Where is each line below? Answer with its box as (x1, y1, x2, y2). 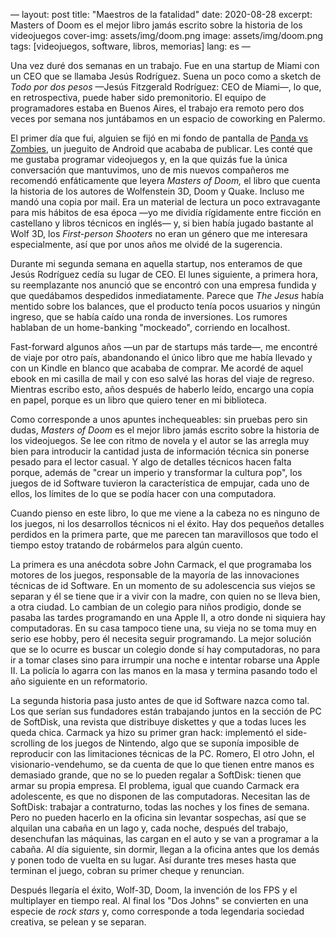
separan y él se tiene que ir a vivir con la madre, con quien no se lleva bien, (10, 590, 321, 602)
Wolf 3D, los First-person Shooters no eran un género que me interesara (10, 228, 308, 239)
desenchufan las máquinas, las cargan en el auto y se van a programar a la (10, 833, 319, 844)
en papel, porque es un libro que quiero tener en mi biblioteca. (10, 394, 267, 406)
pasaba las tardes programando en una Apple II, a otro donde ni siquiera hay (10, 612, 326, 623)
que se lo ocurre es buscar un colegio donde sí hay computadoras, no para (10, 644, 321, 655)
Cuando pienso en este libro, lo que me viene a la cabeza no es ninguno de (10, 507, 320, 519)
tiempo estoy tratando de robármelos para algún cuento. (10, 539, 243, 551)
